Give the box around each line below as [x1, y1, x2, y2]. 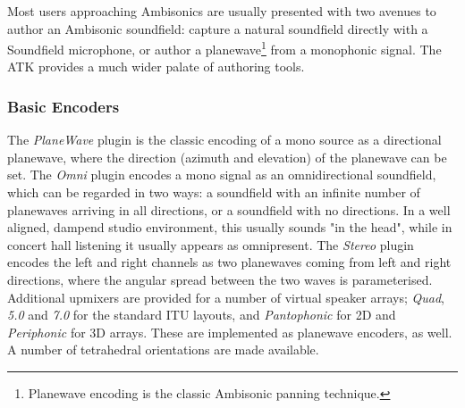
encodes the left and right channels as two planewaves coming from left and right [7, 253, 452, 271]
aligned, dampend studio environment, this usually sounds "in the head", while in [7, 218, 452, 237]
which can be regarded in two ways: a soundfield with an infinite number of [7, 183, 420, 202]
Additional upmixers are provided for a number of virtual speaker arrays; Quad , [7, 287, 445, 306]
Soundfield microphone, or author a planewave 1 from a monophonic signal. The [7, 37, 442, 58]
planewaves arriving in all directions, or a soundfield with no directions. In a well [7, 200, 451, 219]
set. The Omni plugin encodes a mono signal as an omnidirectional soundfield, [7, 165, 436, 184]
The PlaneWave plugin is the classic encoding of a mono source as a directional [7, 130, 442, 149]
